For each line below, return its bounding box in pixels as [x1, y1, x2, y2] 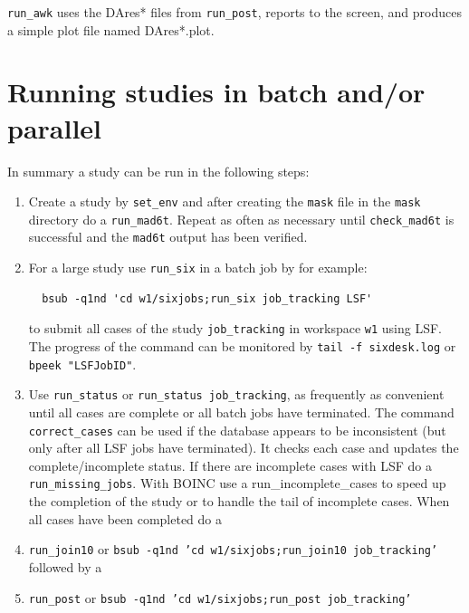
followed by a [28, 557, 102, 576]
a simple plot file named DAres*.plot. [7, 20, 215, 39]
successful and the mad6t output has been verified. [28, 227, 308, 246]
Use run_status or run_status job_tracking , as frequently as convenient [28, 385, 445, 404]
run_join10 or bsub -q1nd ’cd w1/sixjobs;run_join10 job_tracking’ [28, 540, 438, 559]
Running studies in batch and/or [7, 73, 426, 110]
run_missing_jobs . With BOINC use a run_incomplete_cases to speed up [28, 474, 446, 493]
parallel [7, 109, 102, 146]
